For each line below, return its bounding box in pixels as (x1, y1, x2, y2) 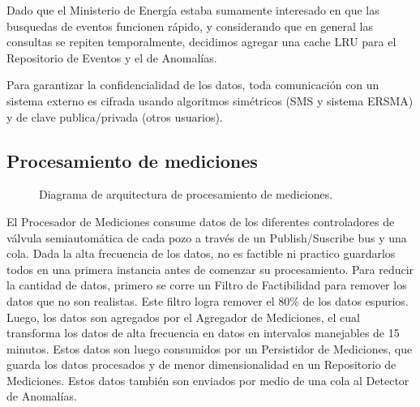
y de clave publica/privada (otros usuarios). (6, 108, 223, 125)
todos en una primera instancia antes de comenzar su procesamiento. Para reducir (6, 260, 414, 277)
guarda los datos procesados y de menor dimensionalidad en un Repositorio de (6, 356, 396, 373)
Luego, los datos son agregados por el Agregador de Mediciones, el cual (6, 308, 360, 325)
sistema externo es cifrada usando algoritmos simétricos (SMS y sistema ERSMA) (6, 92, 414, 109)
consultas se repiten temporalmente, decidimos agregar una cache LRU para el (6, 33, 396, 50)
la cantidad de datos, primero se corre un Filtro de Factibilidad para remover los (6, 276, 407, 293)
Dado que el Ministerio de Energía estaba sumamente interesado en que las (6, 2, 379, 18)
